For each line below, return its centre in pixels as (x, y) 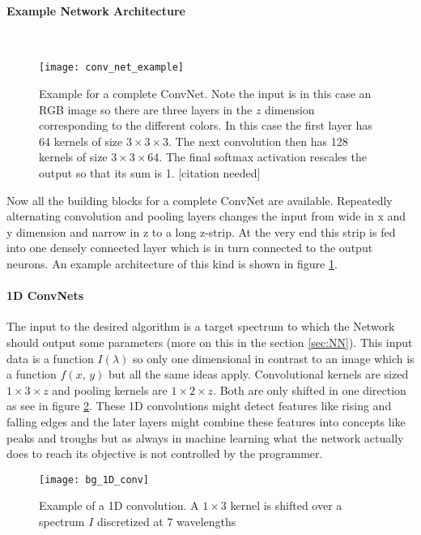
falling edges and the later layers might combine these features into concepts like (206, 421)
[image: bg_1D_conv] (94, 479)
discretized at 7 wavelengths (167, 521)
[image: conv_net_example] (111, 68)
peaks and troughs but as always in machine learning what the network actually (205, 437)
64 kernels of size (81, 141)
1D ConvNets (45, 295)
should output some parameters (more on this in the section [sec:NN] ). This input (210, 342)
